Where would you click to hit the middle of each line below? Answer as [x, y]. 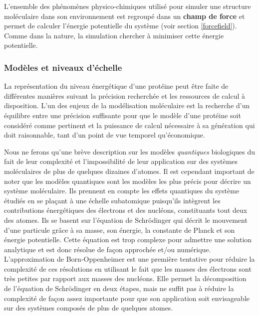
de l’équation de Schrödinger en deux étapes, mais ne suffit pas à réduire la [119, 288]
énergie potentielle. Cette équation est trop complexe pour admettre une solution [128, 239]
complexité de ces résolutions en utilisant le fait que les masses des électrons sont [128, 268]
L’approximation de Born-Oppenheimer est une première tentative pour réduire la [129, 259]
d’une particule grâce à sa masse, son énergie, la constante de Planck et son [120, 230]
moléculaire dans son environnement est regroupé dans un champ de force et [125, 16]
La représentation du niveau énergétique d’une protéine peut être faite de [116, 86]
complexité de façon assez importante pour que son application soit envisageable [127, 298]
